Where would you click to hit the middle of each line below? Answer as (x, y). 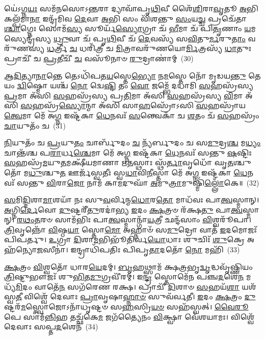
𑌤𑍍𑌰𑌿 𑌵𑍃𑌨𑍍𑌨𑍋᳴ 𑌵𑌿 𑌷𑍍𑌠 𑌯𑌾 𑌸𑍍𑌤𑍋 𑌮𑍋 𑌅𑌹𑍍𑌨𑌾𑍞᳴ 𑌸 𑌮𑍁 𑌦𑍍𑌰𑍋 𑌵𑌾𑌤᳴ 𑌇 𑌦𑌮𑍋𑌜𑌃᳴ (130, 229)
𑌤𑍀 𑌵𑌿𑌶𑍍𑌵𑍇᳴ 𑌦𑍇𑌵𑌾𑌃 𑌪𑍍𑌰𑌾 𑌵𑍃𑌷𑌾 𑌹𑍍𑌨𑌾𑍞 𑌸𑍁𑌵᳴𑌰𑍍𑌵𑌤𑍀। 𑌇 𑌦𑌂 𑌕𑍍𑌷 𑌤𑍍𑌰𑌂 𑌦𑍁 (136, 296)
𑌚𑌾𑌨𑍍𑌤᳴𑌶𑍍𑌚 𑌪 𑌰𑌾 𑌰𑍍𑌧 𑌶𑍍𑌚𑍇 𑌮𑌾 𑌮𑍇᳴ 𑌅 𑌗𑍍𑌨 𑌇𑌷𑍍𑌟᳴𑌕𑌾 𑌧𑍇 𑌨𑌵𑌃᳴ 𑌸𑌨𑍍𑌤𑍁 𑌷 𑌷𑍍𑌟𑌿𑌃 (128, 152)
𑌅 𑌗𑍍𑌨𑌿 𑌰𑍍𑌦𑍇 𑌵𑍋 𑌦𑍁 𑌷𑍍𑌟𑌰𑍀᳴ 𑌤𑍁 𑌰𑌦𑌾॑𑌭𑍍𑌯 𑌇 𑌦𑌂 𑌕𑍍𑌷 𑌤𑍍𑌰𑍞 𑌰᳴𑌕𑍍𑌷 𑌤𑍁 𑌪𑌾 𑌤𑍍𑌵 (123, 209)
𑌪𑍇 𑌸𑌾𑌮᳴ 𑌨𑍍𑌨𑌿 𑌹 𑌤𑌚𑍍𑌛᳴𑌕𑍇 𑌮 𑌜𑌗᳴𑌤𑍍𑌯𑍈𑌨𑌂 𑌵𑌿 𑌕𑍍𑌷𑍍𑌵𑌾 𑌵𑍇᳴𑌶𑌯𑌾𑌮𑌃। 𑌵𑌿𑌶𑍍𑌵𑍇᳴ (129, 316)
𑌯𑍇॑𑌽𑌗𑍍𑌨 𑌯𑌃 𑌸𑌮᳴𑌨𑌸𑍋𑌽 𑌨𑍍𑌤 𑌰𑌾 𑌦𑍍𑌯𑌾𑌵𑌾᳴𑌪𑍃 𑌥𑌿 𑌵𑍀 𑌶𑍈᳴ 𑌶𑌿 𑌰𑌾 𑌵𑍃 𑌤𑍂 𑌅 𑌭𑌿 (131, 8)
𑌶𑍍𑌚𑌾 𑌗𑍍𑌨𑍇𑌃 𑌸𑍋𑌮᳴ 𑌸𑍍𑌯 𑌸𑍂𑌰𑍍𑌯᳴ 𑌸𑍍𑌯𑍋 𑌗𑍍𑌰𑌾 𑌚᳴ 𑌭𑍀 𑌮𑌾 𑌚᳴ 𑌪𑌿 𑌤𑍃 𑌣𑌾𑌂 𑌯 (128, 28)
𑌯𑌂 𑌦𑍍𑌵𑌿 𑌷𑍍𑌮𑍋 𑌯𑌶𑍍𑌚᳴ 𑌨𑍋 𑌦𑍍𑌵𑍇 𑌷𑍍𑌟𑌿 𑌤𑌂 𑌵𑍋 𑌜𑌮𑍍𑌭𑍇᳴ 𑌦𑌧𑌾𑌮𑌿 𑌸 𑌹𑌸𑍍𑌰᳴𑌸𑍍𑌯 (129, 85)
